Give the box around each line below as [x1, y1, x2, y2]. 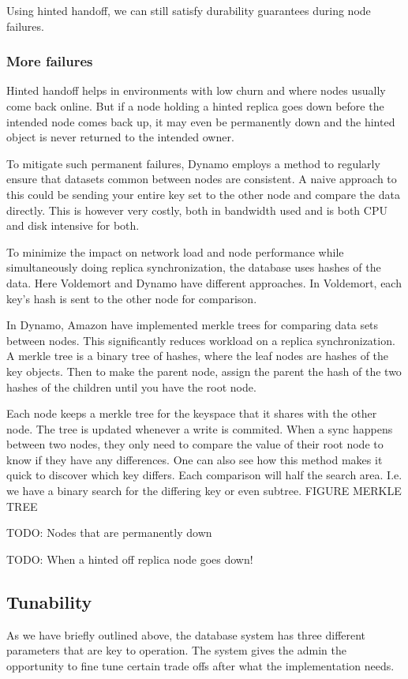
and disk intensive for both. [6, 217, 140, 234]
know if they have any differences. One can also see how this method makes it [6, 451, 383, 467]
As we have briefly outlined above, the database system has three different [6, 626, 366, 643]
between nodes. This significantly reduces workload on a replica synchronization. [6, 332, 395, 348]
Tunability [6, 589, 92, 613]
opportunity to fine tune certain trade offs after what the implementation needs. [6, 657, 395, 673]
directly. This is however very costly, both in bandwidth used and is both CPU [6, 201, 387, 218]
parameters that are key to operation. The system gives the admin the [6, 642, 346, 658]
